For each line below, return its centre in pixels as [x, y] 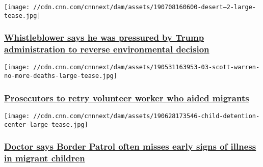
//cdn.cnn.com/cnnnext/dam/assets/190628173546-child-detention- [147, 116]
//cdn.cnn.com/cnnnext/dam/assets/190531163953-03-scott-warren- [147, 67]
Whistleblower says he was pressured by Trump [104, 37]
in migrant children [45, 158]
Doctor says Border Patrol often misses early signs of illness [130, 146]
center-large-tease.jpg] [46, 124]
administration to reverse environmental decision [107, 49]
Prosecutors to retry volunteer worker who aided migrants [127, 98]
